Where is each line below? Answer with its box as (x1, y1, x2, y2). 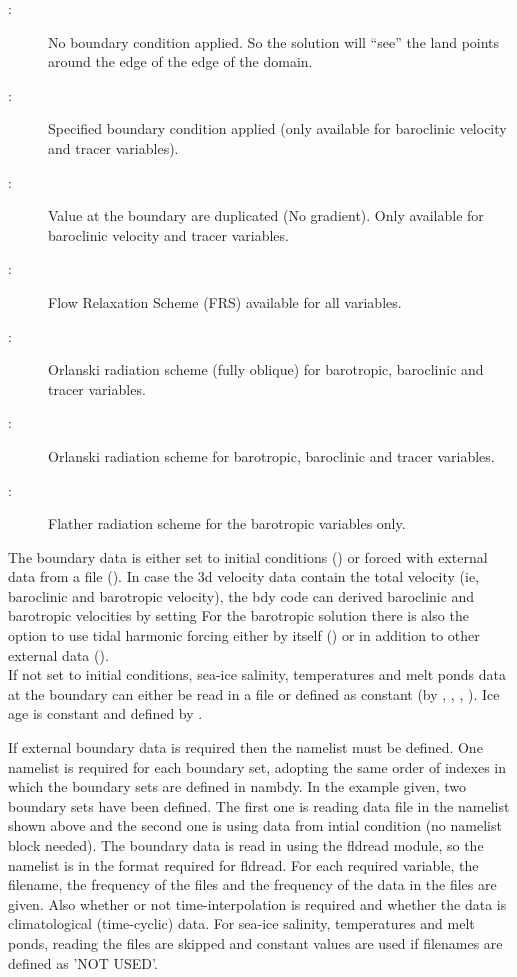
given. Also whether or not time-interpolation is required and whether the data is (8, 893, 507, 914)
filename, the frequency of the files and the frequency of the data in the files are (8, 874, 497, 895)
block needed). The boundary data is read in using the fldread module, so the (8, 835, 484, 855)
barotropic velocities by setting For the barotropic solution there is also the (8, 605, 469, 626)
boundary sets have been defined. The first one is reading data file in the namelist (8, 795, 510, 816)
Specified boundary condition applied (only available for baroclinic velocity (48, 118, 507, 139)
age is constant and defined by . (8, 703, 203, 724)
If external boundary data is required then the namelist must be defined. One (8, 737, 483, 758)
